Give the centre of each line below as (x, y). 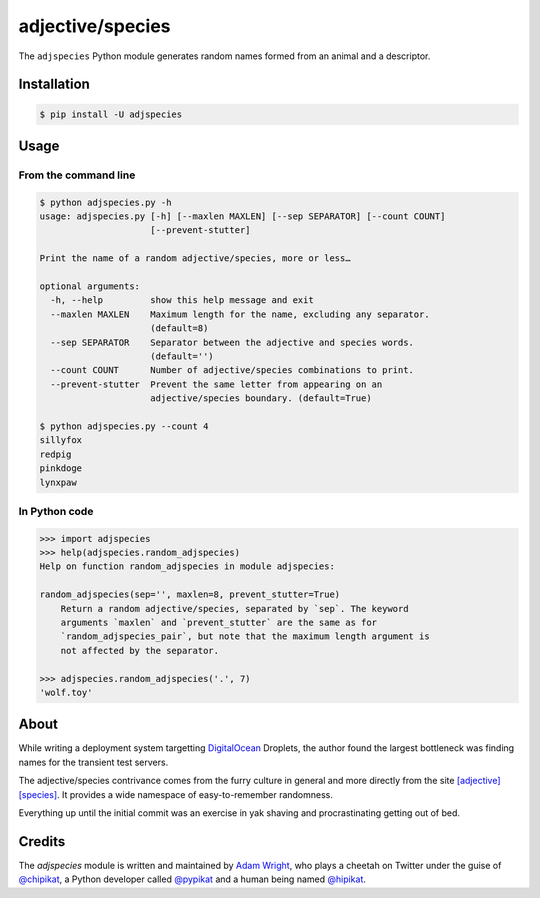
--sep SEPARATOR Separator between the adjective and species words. (232, 342)
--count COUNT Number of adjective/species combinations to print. (232, 370)
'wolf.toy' (66, 692)
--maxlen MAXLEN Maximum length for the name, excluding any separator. (240, 314)
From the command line (77, 175)
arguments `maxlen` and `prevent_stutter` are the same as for (219, 622)
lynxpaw (58, 482)
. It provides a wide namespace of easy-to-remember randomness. (195, 794)
